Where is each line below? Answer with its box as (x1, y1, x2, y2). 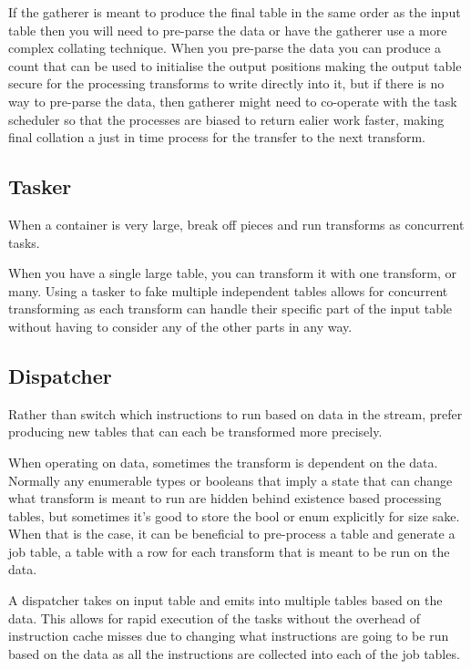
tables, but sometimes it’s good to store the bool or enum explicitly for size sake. (8, 506, 460, 525)
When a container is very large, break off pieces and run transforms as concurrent (8, 214, 465, 233)
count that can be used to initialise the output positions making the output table (8, 56, 462, 75)
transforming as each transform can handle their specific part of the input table (8, 299, 453, 318)
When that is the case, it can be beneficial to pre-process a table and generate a (8, 524, 456, 543)
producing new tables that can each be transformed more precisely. (8, 422, 383, 441)
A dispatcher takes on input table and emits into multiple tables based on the (8, 591, 443, 610)
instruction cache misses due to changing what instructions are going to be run (8, 626, 449, 645)
